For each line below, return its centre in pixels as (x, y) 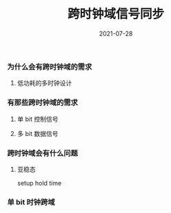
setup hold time (39, 183)
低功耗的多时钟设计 (44, 83)
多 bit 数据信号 (38, 133)
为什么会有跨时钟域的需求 (50, 67)
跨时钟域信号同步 (115, 14)
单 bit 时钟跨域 (31, 202)
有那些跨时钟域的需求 (42, 102)
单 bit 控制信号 (38, 119)
